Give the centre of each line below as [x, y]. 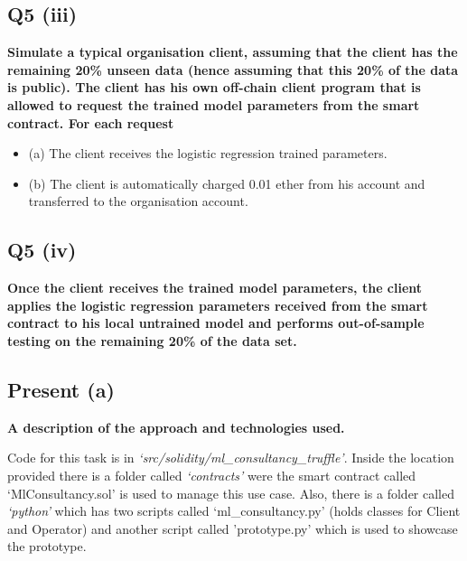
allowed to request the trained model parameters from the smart [214, 104]
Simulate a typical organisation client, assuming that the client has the [233, 52]
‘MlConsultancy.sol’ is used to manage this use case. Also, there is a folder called [231, 493]
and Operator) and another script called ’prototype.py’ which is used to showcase [233, 528]
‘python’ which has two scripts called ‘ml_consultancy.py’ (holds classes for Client [234, 511]
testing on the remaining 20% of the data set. [152, 340]
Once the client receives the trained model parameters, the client [215, 288]
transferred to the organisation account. [138, 201]
